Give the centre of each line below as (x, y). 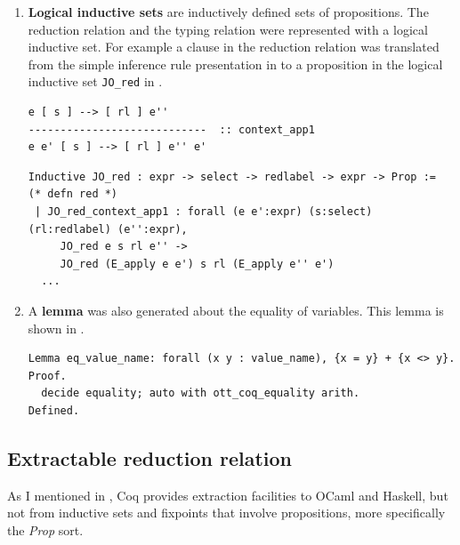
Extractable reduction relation (150, 457)
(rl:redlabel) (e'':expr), (108, 229)
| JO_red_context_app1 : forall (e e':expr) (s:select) (203, 212)
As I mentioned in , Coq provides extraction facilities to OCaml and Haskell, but (228, 495)
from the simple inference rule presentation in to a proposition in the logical (235, 64)
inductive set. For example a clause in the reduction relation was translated (234, 47)
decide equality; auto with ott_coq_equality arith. (201, 393)
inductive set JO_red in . (95, 81)
